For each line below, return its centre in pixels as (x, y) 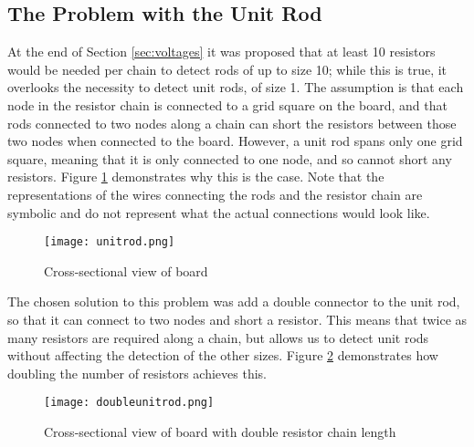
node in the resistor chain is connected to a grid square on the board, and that (227, 104)
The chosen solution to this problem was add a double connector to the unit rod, (234, 301)
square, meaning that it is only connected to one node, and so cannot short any (230, 158)
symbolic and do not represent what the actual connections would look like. (219, 212)
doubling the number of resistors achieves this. (137, 373)
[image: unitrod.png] (110, 242)
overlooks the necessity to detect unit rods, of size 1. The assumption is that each (236, 87)
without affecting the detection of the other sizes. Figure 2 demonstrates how (223, 355)
